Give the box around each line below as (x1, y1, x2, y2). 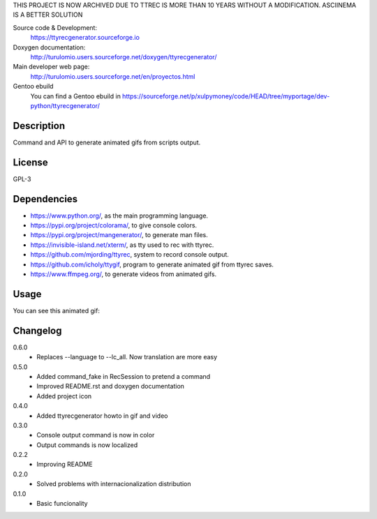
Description (13, 119, 66, 132)
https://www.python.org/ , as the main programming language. (30, 211, 209, 220)
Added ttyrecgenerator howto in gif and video (36, 412, 168, 420)
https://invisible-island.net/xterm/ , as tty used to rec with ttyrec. (30, 241, 214, 249)
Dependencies (13, 193, 78, 205)
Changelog (13, 324, 62, 336)
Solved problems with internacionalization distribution (36, 480, 191, 488)
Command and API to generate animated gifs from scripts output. (13, 138, 201, 146)
